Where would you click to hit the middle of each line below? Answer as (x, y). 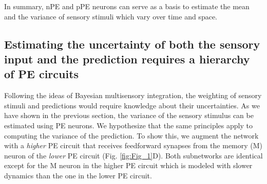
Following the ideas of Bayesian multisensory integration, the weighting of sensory (133, 95)
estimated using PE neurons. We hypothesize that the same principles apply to (128, 125)
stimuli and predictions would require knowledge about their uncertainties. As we (132, 105)
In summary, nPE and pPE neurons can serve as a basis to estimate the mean (127, 6)
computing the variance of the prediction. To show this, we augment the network (131, 135)
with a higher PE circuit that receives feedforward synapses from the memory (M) (133, 145)
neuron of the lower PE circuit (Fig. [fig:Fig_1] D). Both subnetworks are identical (133, 155)
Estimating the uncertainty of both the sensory (132, 44)
